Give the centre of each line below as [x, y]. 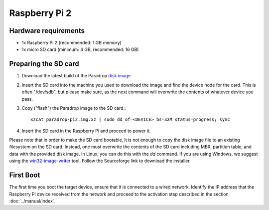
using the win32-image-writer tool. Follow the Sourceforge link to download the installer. [100, 161]
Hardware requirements [47, 31]
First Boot [25, 175]
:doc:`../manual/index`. [32, 201]
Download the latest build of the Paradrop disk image [76, 76]
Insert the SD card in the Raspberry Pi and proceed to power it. [86, 131]
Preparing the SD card [44, 64]
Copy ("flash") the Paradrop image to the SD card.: [74, 108]
